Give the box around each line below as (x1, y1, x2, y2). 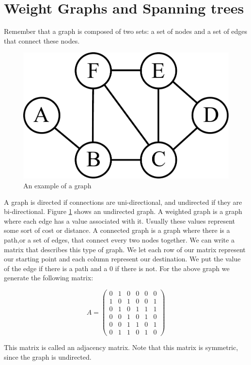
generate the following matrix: (4, 273, 94, 283)
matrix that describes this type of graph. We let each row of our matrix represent (4, 244, 246, 254)
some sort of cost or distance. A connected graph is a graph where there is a (4, 225, 230, 235)
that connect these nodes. (4, 35, 80, 46)
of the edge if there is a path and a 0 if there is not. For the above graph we (4, 263, 230, 273)
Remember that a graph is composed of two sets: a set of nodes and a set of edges (4, 26, 248, 36)
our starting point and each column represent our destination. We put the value (4, 254, 241, 264)
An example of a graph (23, 181, 92, 191)
